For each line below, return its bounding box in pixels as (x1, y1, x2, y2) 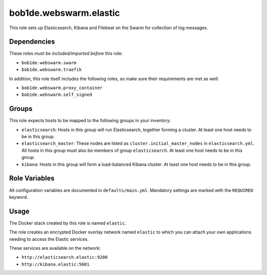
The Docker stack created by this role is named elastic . (9, 220, 126, 226)
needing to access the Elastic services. (9, 236, 89, 242)
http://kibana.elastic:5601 (21, 261, 90, 267)
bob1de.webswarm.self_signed (21, 92, 92, 97)
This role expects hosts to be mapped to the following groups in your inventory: (9, 118, 171, 124)
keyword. (9, 194, 28, 200)
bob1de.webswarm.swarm (21, 60, 77, 65)
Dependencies (9, 38, 55, 46)
